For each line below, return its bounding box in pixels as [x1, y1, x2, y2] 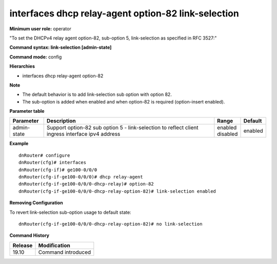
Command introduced [38, 249, 91, 256]
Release [12, 241, 33, 249]
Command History [9, 232, 50, 238]
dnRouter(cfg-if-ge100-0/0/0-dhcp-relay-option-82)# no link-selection [18, 221, 203, 227]
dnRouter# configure [18, 152, 70, 158]
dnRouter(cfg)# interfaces [18, 159, 87, 166]
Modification [38, 241, 70, 249]
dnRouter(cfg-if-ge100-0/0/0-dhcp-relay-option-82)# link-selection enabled [18, 188, 216, 194]
